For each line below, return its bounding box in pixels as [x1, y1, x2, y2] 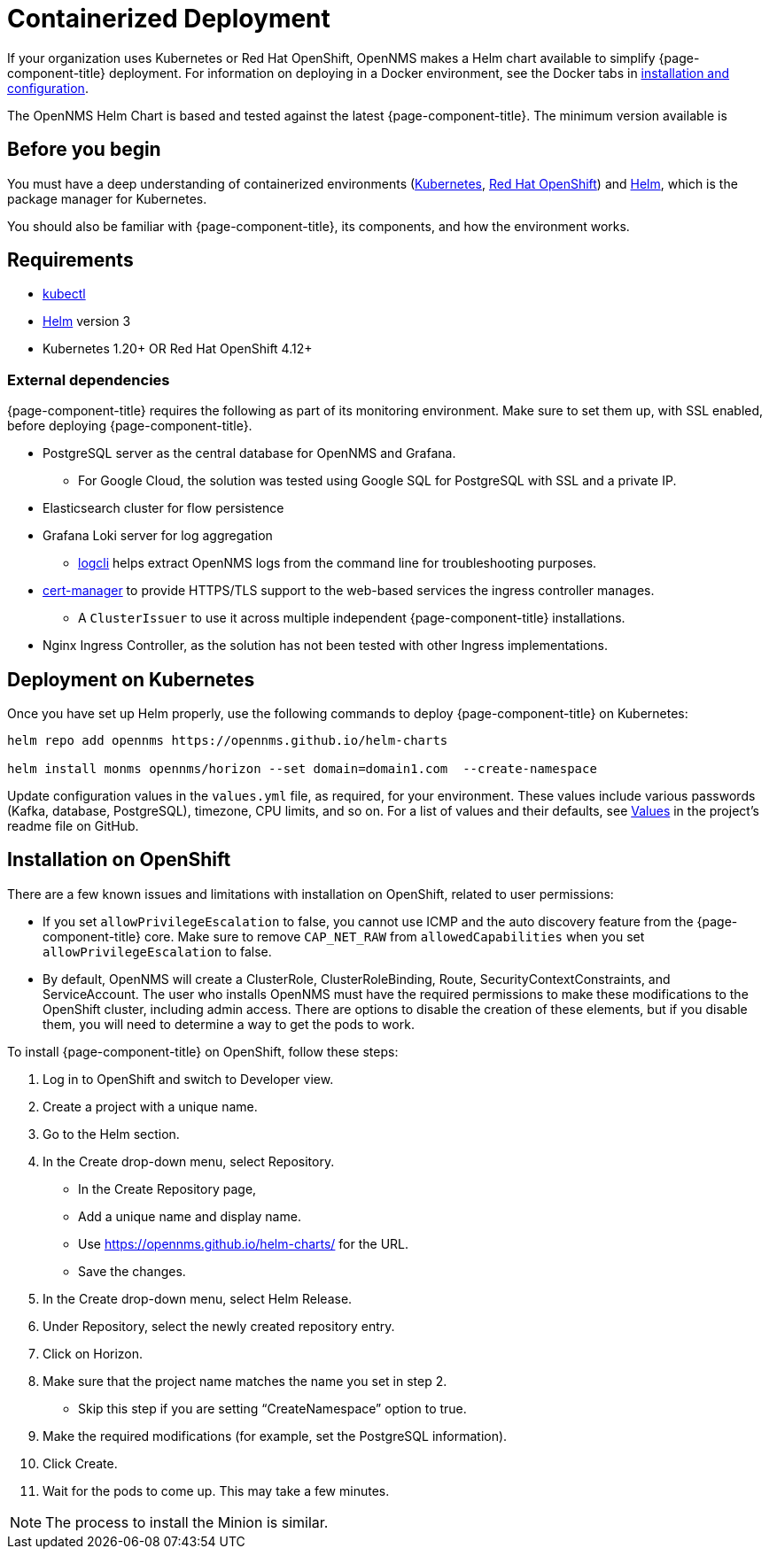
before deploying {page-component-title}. [7, 418, 252, 434]
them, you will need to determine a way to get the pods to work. [43, 1016, 415, 1032]
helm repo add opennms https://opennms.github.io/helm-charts [7, 733, 448, 748]
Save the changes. [78, 1263, 186, 1279]
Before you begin [7, 138, 161, 161]
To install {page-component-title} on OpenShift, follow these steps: [7, 1043, 399, 1059]
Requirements [7, 249, 134, 272]
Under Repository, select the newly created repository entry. [43, 1318, 395, 1334]
